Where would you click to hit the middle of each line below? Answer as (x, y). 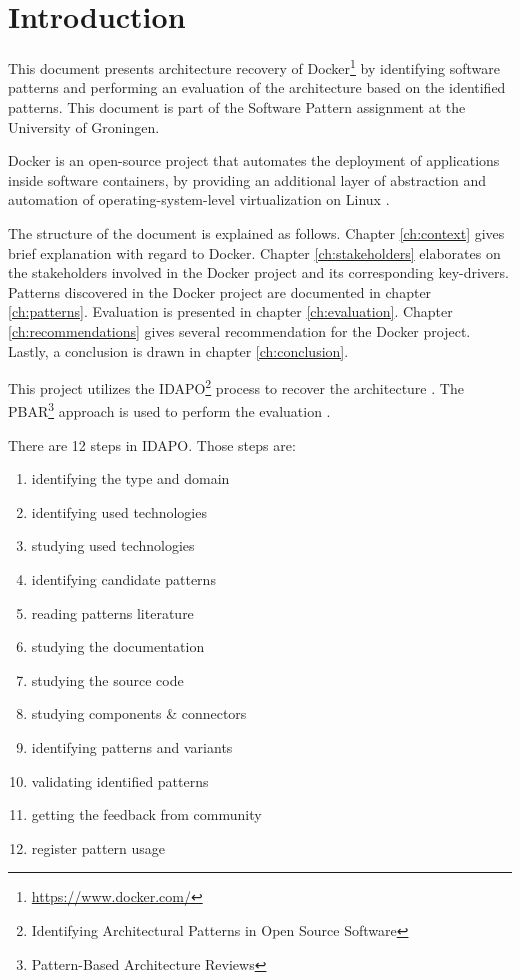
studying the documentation (118, 646)
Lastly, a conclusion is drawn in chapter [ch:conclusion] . (178, 350)
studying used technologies (113, 545)
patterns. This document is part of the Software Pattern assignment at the (237, 106)
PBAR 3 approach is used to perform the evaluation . (169, 409)
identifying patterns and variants (132, 746)
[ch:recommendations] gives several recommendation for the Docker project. (239, 330)
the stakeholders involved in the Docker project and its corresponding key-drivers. (258, 272)
